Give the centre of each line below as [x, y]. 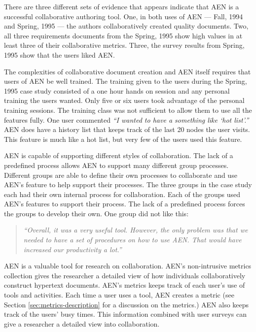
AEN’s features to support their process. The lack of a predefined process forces [125, 204]
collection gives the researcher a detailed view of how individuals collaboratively [125, 275]
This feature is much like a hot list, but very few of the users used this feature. [123, 139]
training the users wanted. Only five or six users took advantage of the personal [124, 100]
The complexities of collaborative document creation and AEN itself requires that [128, 71]
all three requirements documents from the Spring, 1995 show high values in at [123, 35]
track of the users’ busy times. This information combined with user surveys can [125, 314]
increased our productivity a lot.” [73, 249]
